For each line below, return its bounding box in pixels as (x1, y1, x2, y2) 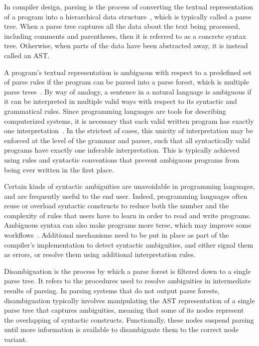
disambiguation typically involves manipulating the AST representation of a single (4, 295, 255, 305)
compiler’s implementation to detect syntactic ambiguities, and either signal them (4, 239, 254, 250)
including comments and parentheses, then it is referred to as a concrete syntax (4, 30, 246, 41)
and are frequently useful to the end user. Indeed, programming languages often (4, 190, 248, 201)
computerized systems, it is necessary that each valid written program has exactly (4, 115, 254, 126)
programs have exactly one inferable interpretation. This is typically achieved (4, 145, 240, 155)
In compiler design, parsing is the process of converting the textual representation (4, 1, 254, 11)
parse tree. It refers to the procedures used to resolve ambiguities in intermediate (4, 275, 251, 286)
